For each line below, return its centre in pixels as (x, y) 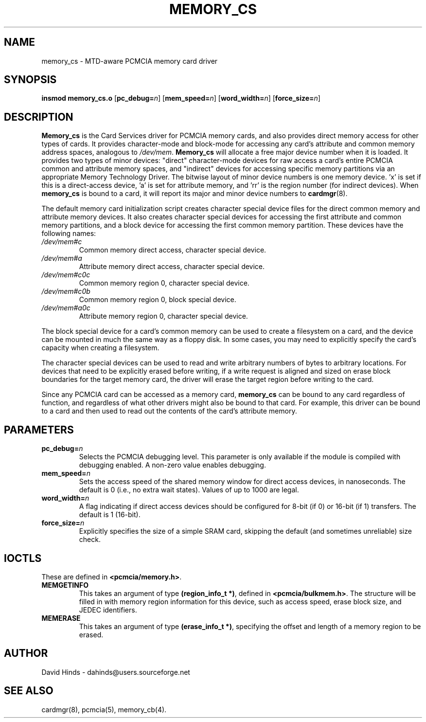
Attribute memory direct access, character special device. (172, 267)
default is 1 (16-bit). (110, 515)
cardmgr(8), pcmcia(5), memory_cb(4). (104, 709)
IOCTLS (23, 558)
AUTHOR (26, 653)
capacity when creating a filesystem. (100, 348)
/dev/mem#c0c (66, 275)
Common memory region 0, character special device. (164, 283)
